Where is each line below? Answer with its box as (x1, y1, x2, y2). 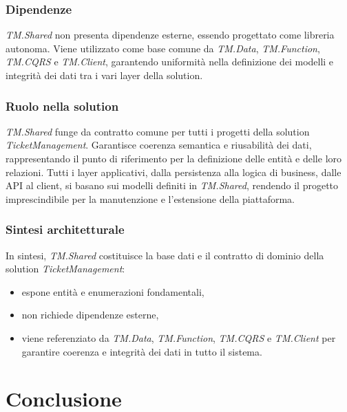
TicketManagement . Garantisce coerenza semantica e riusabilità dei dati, (6, 138, 312, 152)
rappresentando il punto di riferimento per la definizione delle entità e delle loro (6, 151, 342, 165)
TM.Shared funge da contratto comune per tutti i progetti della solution (6, 124, 310, 138)
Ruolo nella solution (6, 97, 119, 114)
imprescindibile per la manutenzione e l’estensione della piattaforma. (6, 191, 295, 206)
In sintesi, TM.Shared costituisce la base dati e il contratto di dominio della (6, 248, 324, 262)
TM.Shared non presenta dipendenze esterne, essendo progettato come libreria (6, 28, 335, 42)
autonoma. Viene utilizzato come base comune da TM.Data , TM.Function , (6, 41, 320, 55)
